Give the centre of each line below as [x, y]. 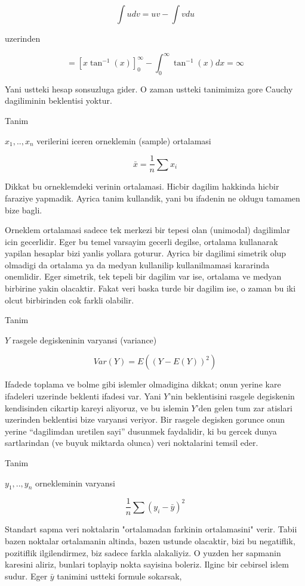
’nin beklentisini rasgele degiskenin [232, 396]
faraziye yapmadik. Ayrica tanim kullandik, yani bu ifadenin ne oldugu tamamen [152, 198]
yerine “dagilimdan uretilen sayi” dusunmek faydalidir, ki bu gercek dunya [141, 431]
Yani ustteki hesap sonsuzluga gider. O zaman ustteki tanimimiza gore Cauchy [149, 89]
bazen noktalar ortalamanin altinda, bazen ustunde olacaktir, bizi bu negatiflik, [150, 541]
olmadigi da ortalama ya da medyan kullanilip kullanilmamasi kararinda [137, 264]
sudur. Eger [26, 576]
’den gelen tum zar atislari [244, 407]
